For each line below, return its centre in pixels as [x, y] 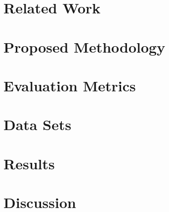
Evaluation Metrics [70, 85]
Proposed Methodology [84, 46]
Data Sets [38, 124]
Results [29, 163]
